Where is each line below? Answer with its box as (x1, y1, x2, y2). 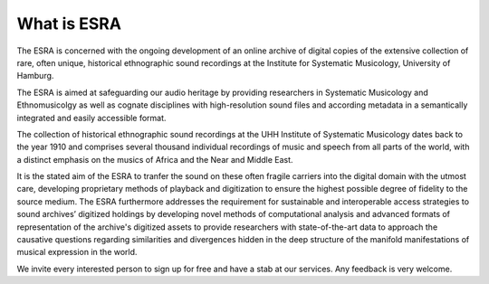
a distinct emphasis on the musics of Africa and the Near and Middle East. (16, 154, 293, 165)
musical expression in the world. (16, 247, 138, 258)
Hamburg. (16, 71, 54, 81)
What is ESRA (16, 14, 122, 33)
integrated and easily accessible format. (16, 112, 167, 123)
